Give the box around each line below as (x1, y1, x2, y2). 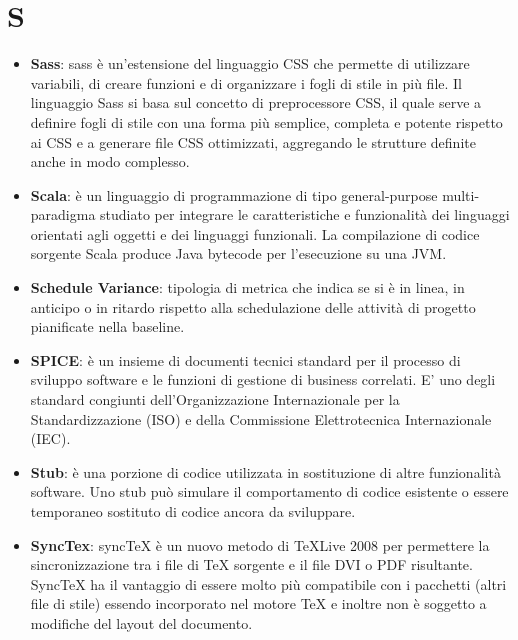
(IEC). (30, 428, 71, 449)
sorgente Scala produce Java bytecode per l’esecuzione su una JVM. (30, 243, 447, 264)
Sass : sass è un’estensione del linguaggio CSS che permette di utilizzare (30, 53, 470, 74)
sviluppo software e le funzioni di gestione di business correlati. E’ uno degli (30, 369, 496, 390)
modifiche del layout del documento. (30, 612, 253, 633)
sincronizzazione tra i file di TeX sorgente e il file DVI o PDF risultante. (30, 554, 473, 575)
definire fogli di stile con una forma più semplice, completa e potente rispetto (30, 111, 503, 132)
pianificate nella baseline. (30, 316, 185, 337)
